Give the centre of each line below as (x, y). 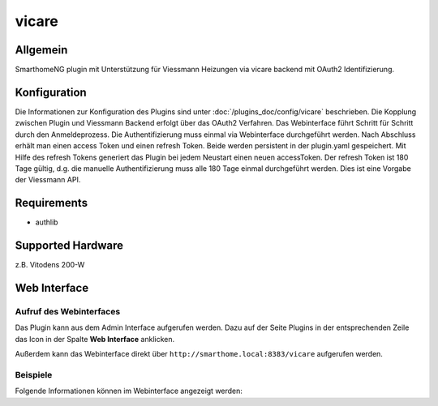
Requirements (52, 203)
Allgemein (41, 50)
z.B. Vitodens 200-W (50, 265)
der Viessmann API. (48, 180)
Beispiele (34, 374)
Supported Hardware (69, 246)
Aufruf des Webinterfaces (68, 311)
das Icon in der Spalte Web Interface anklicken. (94, 339)
